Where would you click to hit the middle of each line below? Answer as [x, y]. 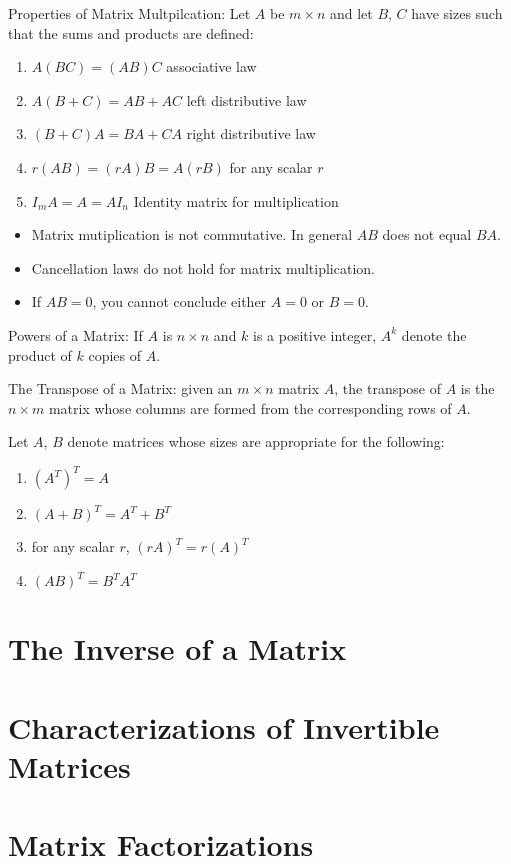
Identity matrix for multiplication [236, 200]
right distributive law [251, 133]
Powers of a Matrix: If [75, 334]
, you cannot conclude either [179, 301]
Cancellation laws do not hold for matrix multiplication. [203, 267]
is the [477, 388]
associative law [211, 66]
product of [40, 354]
